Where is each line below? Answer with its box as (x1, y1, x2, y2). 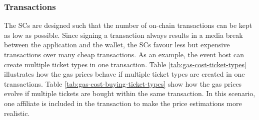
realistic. (4, 108, 30, 118)
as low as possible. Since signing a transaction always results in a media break (4, 29, 243, 40)
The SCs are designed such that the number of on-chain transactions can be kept (4, 20, 252, 30)
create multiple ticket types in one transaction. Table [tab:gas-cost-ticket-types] (4, 59, 246, 69)
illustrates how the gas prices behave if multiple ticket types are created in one (4, 69, 245, 79)
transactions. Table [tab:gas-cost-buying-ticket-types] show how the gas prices (4, 78, 242, 89)
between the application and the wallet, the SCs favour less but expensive (4, 39, 230, 50)
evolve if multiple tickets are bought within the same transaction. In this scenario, (4, 88, 255, 99)
